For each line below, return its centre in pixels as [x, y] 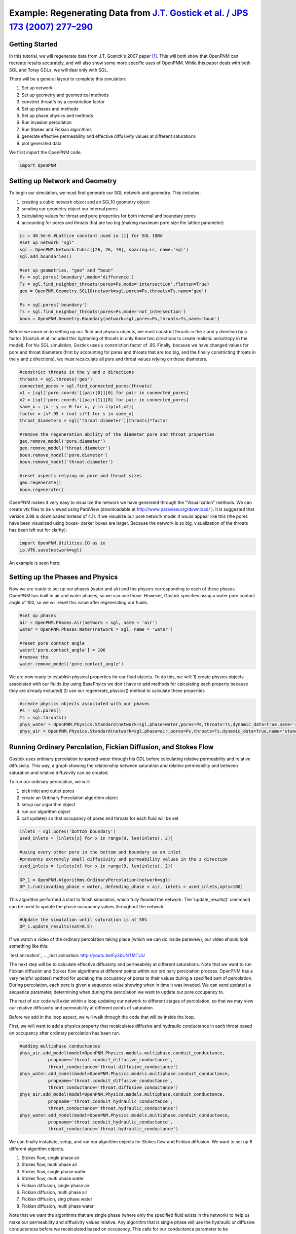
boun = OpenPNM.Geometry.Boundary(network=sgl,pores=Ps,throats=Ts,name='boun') [120, 319]
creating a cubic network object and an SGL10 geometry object [86, 202]
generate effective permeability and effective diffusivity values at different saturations [109, 136]
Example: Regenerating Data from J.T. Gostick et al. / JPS [129, 13]
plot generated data [41, 143]
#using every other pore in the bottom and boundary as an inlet [100, 852]
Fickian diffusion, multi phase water [57, 1206]
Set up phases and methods [50, 109]
